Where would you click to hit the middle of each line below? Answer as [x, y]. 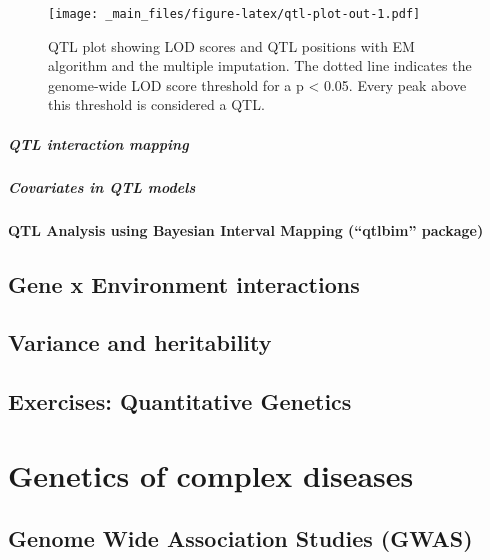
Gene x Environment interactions [184, 283]
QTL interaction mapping [98, 143]
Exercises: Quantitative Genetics [180, 401]
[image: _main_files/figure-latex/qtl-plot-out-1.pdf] [234, 14]
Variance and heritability [140, 342]
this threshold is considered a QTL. [156, 104]
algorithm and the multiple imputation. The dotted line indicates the [260, 65]
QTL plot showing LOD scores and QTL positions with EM [231, 45]
